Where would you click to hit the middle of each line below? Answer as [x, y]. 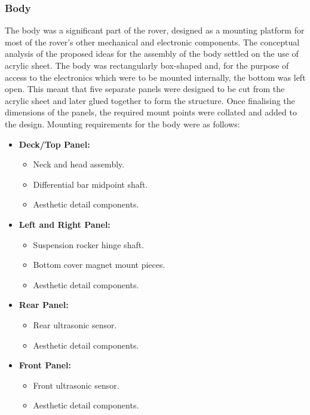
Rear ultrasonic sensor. [75, 324]
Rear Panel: [44, 305]
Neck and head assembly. [79, 164]
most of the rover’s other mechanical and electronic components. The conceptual [152, 42]
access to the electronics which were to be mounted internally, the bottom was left [155, 77]
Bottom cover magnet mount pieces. [99, 265]
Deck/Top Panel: [54, 144]
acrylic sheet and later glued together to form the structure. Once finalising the [150, 100]
